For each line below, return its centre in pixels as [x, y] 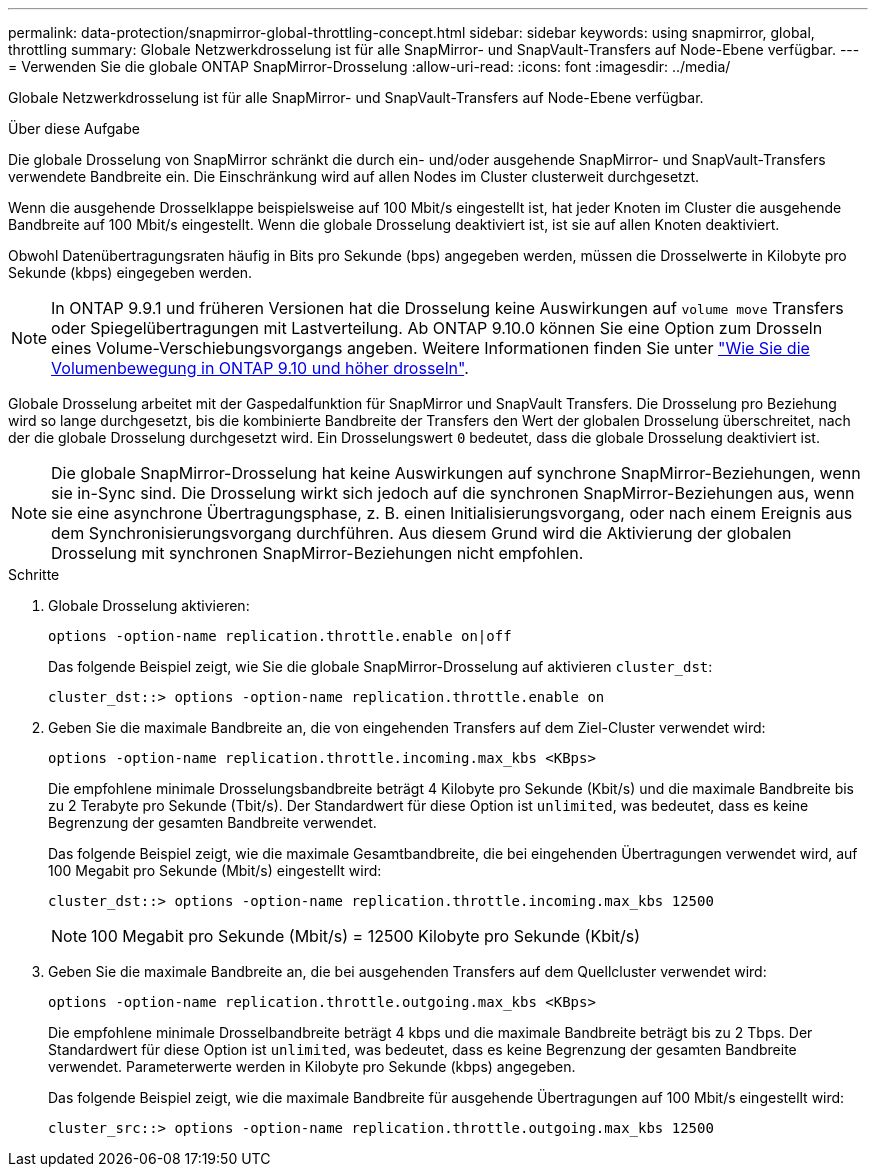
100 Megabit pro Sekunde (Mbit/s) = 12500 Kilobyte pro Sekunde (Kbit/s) [366, 936]
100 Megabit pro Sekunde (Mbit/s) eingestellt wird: [215, 870]
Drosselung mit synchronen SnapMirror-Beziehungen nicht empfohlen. [317, 553]
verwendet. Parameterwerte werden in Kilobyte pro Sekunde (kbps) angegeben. [312, 1066]
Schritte [34, 574]
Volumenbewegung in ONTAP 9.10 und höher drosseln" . [260, 368]
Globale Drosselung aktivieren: [149, 605]
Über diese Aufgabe [74, 128]
